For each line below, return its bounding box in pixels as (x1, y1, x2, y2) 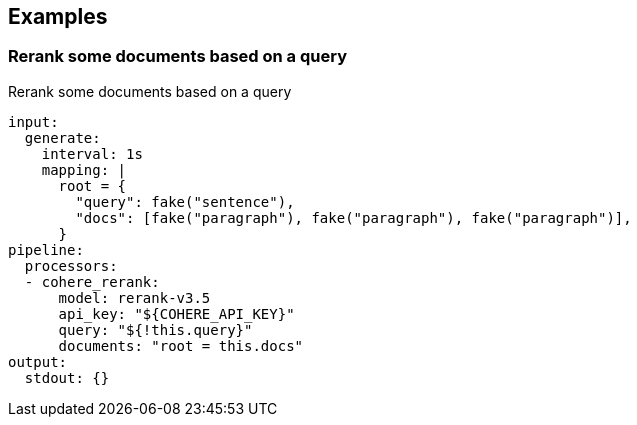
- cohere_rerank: (24, 273, 160, 290)
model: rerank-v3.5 (58, 289, 211, 306)
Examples (8, 4, 108, 29)
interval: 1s (41, 145, 143, 162)
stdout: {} (24, 369, 110, 386)
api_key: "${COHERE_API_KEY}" (58, 305, 295, 322)
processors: (24, 257, 118, 274)
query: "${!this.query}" (58, 321, 253, 338)
